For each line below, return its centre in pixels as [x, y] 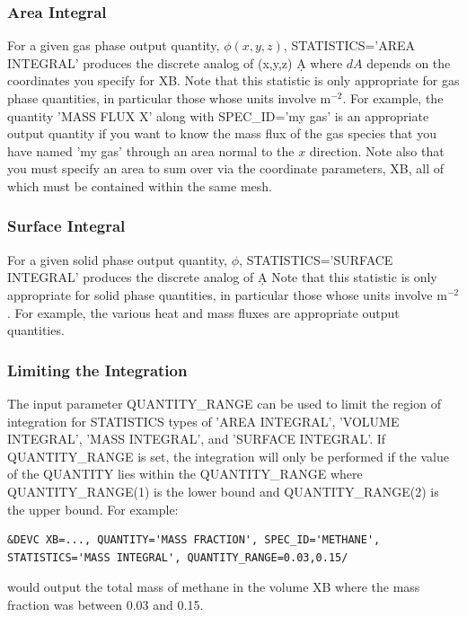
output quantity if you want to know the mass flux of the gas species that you [222, 133]
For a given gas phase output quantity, [114, 45]
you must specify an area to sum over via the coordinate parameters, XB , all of [226, 168]
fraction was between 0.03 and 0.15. [106, 604]
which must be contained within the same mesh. [140, 185]
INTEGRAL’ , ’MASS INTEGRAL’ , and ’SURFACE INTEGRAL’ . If [197, 439]
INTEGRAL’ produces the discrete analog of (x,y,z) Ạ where [175, 62]
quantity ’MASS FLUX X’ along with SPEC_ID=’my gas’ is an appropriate [218, 115]
